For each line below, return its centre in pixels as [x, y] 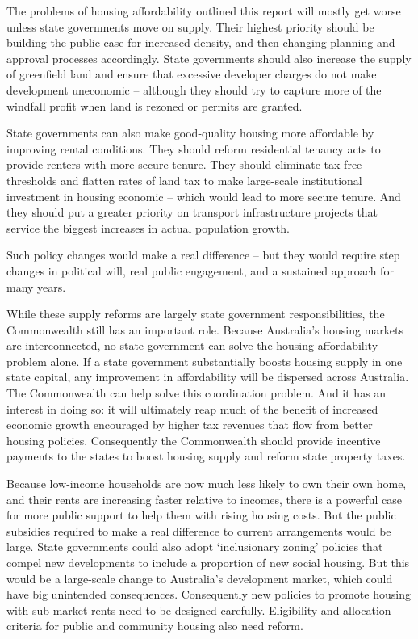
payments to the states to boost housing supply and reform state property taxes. [206, 456]
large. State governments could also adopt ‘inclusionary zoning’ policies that [195, 547]
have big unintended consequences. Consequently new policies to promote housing [209, 594]
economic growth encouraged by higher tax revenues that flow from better [190, 425]
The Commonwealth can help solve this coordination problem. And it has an [196, 393]
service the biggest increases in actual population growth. [148, 227]
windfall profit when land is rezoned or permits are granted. [155, 105]
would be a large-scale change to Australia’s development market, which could [200, 578]
